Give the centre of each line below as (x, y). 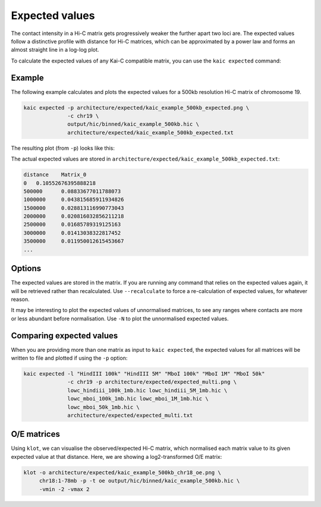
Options (26, 268)
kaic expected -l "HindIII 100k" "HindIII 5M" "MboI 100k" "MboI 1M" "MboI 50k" (144, 374)
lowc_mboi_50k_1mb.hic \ (103, 407)
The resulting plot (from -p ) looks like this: (63, 148)
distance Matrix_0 (55, 175)
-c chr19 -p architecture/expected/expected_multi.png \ (152, 382)
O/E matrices (36, 434)
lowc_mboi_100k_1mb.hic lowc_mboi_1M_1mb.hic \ (138, 399)
